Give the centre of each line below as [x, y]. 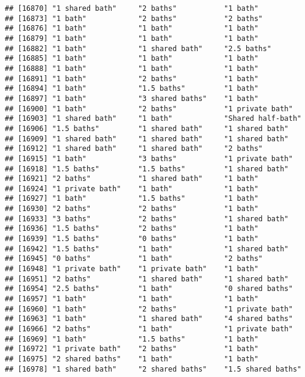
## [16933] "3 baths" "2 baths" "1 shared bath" [147, 219]
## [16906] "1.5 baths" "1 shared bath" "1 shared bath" [147, 128]
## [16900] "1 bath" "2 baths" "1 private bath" [149, 109]
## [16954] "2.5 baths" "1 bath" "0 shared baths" [149, 289]
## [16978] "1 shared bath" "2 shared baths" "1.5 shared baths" [153, 369]
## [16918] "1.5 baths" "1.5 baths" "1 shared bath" [147, 169]
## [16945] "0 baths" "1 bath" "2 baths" [134, 259]
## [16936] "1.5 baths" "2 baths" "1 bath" [132, 229]
